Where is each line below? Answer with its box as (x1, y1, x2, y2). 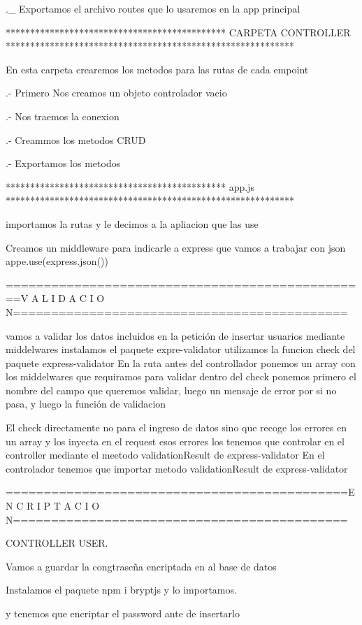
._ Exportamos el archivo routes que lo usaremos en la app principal (6, 1, 301, 15)
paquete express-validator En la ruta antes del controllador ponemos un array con (6, 355, 356, 370)
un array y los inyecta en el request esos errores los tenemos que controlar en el (6, 433, 345, 448)
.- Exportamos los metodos (6, 156, 121, 171)
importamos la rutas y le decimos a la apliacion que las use (6, 216, 259, 231)
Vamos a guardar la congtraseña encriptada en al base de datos (6, 559, 277, 573)
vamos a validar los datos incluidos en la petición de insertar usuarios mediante (6, 328, 345, 343)
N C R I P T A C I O (6, 498, 100, 513)
